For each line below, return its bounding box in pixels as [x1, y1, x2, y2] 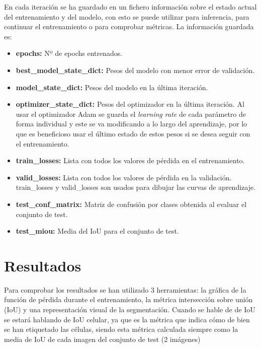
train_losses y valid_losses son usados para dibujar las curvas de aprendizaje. [16, 182, 256, 192]
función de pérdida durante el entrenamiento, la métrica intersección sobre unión [4, 294, 253, 305]
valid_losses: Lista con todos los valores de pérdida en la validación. [16, 172, 232, 182]
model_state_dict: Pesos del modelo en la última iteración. [16, 82, 208, 92]
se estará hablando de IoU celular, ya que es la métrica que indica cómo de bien [4, 314, 250, 324]
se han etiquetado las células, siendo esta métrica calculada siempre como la [4, 324, 238, 334]
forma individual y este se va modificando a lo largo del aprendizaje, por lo [16, 118, 247, 129]
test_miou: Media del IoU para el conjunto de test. [16, 226, 179, 236]
